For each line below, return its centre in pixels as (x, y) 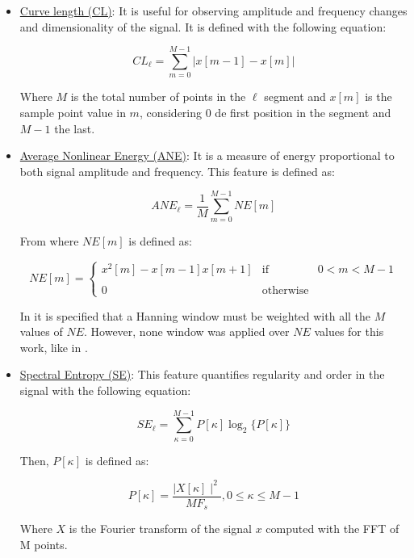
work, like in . (54, 347)
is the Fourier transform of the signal (160, 529)
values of (41, 331)
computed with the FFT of (332, 529)
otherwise (285, 291)
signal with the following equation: (105, 390)
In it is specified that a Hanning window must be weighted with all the (195, 315)
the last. (75, 128)
